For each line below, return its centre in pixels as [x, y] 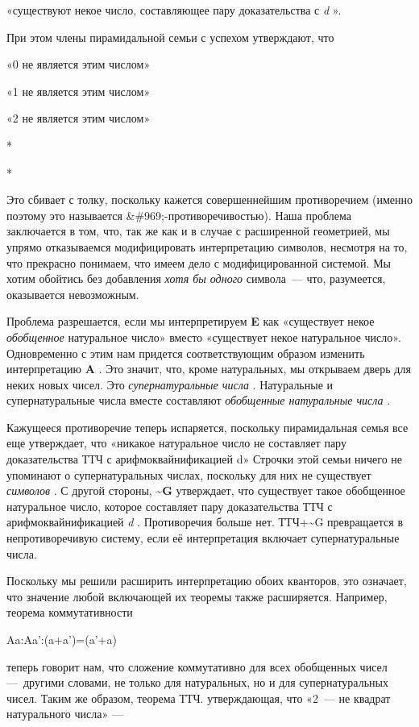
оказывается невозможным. [73, 294]
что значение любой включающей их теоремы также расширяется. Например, [197, 596]
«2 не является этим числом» [79, 118]
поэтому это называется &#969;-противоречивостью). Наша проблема [179, 215]
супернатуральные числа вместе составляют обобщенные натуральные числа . [199, 400]
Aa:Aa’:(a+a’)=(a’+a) [62, 639]
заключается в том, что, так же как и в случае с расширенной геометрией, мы [198, 231]
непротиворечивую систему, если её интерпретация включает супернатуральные [203, 538]
